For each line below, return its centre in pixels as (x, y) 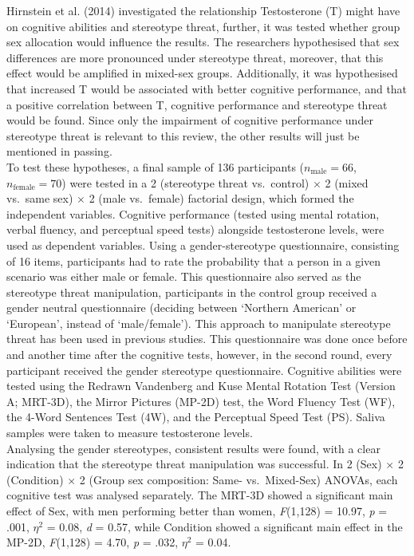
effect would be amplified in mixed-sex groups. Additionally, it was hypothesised (202, 73)
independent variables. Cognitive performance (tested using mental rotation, (193, 213)
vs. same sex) (40, 198)
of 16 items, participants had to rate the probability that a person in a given (194, 260)
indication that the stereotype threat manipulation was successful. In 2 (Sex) (194, 464)
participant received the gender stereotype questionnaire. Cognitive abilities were (204, 370)
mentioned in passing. (59, 151)
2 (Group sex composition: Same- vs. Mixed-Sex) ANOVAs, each (239, 479)
